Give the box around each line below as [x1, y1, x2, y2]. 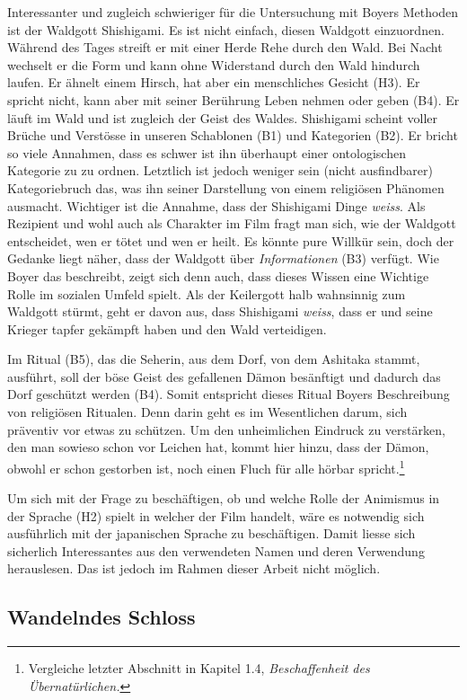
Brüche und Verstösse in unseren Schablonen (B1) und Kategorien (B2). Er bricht [7, 126, 458, 145]
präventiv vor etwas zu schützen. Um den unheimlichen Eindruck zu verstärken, [7, 420, 445, 439]
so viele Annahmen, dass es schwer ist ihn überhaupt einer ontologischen [7, 143, 406, 162]
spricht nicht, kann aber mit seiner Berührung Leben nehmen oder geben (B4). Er [7, 90, 460, 109]
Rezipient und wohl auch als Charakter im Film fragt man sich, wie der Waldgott [7, 214, 456, 233]
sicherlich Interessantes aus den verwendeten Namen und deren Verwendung [7, 541, 425, 560]
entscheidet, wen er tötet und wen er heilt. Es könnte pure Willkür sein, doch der [7, 231, 454, 250]
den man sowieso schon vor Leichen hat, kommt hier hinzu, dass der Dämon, [7, 438, 429, 456]
